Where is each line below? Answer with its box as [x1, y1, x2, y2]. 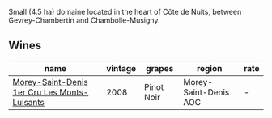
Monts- [59, 86, 89, 98]
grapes [145, 62, 174, 74]
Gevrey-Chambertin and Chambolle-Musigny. [8, 15, 160, 25]
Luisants [12, 96, 45, 107]
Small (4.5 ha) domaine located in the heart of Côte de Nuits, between [8, 7, 242, 16]
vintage [106, 62, 137, 74]
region [197, 62, 223, 74]
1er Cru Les [12, 86, 58, 98]
